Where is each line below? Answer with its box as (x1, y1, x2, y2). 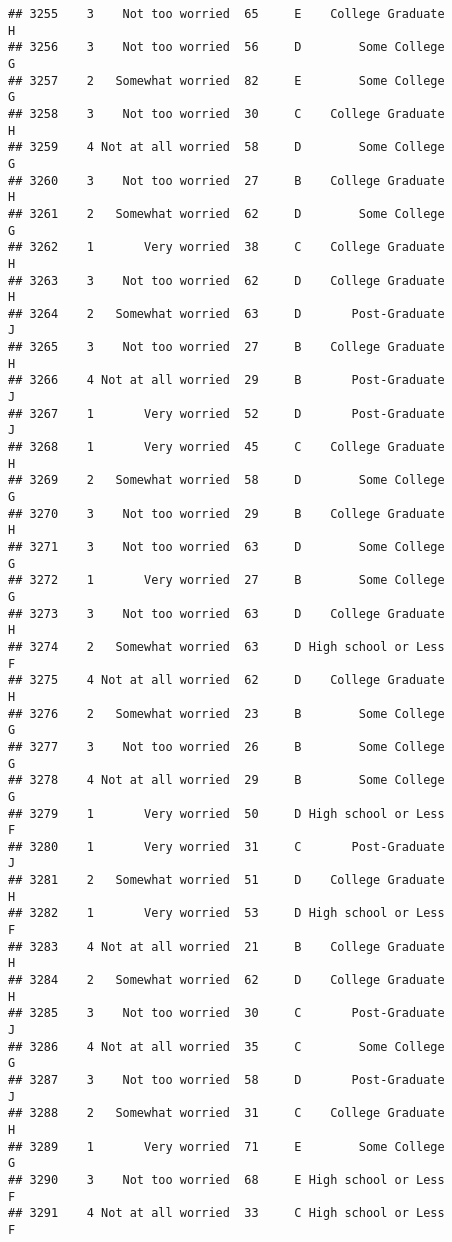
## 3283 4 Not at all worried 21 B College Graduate (8, 939, 445, 954)
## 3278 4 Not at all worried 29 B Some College (8, 773, 445, 788)
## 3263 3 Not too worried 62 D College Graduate (8, 273, 445, 288)
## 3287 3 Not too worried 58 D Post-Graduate (8, 1073, 445, 1087)
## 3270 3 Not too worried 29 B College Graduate (8, 506, 445, 521)
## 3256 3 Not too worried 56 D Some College (8, 40, 445, 55)
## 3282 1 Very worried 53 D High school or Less (8, 906, 445, 921)
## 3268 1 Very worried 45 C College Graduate (8, 440, 445, 455)
